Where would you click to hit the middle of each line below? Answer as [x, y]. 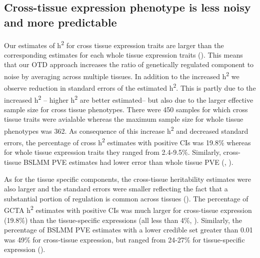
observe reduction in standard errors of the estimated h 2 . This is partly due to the [130, 87]
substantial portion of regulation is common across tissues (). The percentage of [126, 198]
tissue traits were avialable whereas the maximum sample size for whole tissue [124, 119]
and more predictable [60, 22]
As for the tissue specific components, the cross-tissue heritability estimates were [128, 179]
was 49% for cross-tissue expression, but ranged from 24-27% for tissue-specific [124, 239]
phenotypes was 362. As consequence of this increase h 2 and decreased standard [126, 130]
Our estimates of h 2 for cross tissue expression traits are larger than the [114, 44]
